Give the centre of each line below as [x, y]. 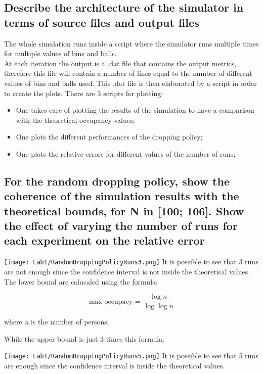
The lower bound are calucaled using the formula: [81, 281]
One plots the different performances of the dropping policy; [109, 137]
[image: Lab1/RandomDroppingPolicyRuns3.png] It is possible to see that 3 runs [131, 262]
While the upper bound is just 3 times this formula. [84, 338]
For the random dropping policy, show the [117, 181]
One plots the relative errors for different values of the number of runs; [126, 153]
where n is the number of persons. [57, 322]
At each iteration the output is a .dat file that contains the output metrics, [120, 63]
